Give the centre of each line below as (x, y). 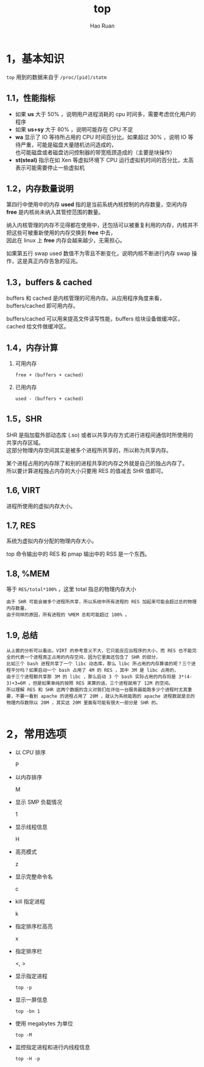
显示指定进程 (31, 976)
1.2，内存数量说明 (40, 188)
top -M (23, 1035)
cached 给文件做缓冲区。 (38, 327)
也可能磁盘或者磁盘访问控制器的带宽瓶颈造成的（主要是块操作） (95, 152)
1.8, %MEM (28, 574)
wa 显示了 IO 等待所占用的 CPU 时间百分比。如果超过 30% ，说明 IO (101, 137)
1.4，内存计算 (32, 348)
